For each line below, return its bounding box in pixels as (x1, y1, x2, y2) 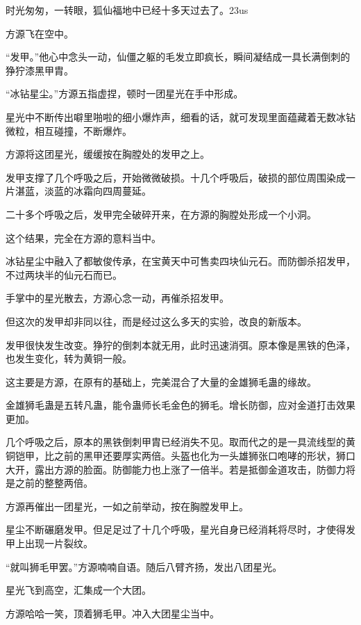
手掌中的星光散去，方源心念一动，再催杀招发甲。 (6, 291, 229, 305)
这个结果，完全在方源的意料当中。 (6, 230, 161, 245)
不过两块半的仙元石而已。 (6, 267, 122, 282)
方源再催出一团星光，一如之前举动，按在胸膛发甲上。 (6, 498, 249, 513)
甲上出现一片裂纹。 (6, 536, 93, 551)
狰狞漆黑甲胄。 (6, 63, 74, 77)
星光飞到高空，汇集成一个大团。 (6, 583, 151, 597)
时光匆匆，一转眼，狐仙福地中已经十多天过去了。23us (6, 3, 249, 17)
